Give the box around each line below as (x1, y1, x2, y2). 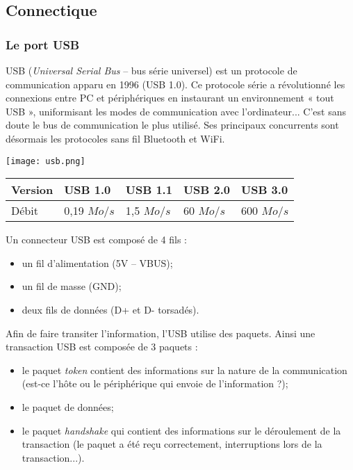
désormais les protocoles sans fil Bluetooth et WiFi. (6, 131, 225, 145)
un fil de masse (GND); (22, 279, 122, 293)
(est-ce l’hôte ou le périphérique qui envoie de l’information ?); (22, 376, 288, 391)
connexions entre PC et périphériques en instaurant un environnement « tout (6, 90, 334, 105)
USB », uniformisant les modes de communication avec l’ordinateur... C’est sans (6, 104, 346, 118)
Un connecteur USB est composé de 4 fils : (6, 232, 187, 247)
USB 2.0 (183, 181, 231, 198)
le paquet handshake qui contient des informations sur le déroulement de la (22, 423, 341, 437)
